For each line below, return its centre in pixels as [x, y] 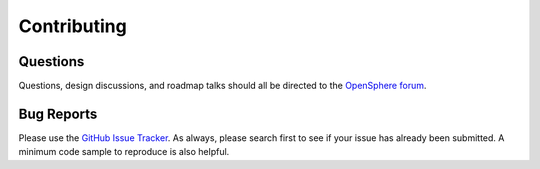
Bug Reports [58, 113]
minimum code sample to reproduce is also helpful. [124, 152]
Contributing [72, 26]
